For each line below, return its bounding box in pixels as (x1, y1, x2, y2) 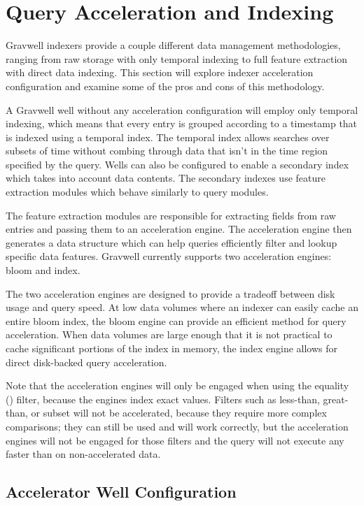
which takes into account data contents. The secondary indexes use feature (6, 171, 325, 185)
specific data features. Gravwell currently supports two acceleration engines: (6, 249, 332, 263)
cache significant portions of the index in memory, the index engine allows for (6, 341, 338, 355)
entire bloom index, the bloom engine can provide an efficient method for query (6, 313, 346, 328)
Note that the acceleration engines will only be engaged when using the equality (6, 378, 349, 393)
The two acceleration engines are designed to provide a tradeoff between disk (6, 286, 335, 301)
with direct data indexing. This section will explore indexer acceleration (6, 65, 314, 80)
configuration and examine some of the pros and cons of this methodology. (6, 78, 325, 93)
